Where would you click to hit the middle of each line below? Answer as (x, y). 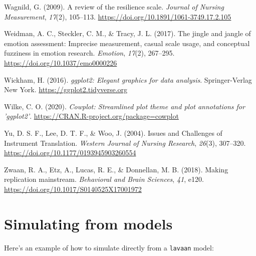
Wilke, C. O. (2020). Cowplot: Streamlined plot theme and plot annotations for (124, 106)
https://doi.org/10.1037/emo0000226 (61, 62)
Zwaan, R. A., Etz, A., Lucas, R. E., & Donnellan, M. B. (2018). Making (116, 169)
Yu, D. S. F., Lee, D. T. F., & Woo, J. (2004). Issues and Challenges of (113, 133)
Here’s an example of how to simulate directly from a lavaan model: (109, 247)
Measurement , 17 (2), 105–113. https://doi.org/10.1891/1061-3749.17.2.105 (118, 16)
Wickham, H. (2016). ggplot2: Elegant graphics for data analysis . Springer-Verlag (128, 79)
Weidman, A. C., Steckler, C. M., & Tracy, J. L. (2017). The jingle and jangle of (127, 33)
